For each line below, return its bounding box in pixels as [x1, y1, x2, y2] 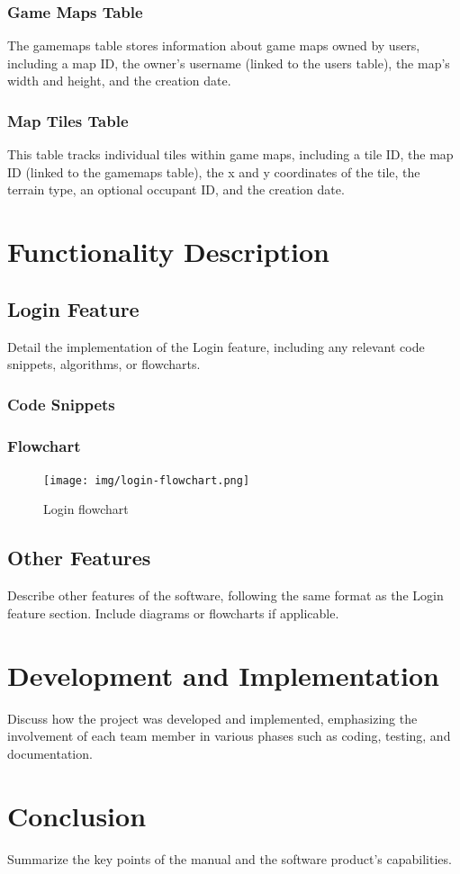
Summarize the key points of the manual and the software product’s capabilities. [7, 849, 452, 868]
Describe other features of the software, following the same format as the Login [7, 586, 444, 605]
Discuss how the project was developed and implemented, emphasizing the [7, 708, 418, 727]
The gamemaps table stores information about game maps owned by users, [7, 36, 420, 55]
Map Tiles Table [7, 109, 129, 131]
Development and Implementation [7, 656, 440, 693]
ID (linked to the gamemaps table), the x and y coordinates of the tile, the [7, 162, 420, 181]
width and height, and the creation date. [7, 71, 231, 90]
